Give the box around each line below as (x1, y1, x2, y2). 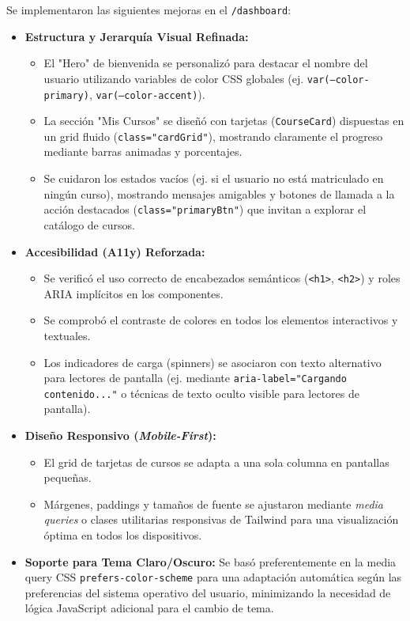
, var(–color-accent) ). (88, 85, 205, 102)
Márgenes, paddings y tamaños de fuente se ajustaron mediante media (43, 495, 384, 512)
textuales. (43, 327, 91, 343)
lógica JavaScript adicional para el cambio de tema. (24, 600, 274, 616)
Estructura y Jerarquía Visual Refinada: (24, 28, 249, 44)
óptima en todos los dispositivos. (43, 527, 202, 543)
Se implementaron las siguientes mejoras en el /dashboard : (6, 2, 292, 17)
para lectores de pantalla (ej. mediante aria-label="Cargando (43, 369, 347, 386)
